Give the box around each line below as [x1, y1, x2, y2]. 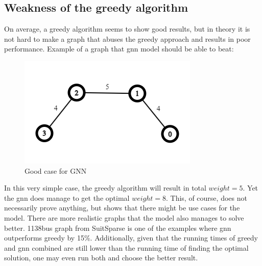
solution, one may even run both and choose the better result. [4, 252, 198, 263]
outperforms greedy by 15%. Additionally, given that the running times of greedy [4, 232, 258, 243]
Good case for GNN [25, 165, 87, 176]
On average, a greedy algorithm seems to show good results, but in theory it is [4, 23, 250, 34]
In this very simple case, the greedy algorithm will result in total [4, 182, 206, 193]
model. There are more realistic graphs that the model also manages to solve [4, 212, 244, 223]
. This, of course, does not [166, 192, 247, 203]
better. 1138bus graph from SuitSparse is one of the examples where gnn [4, 222, 231, 233]
